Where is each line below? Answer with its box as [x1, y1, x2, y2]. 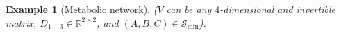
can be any [166, 2, 212, 16]
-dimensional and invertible [219, 2, 335, 16]
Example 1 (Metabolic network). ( [6, 2, 158, 16]
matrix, [6, 15, 37, 30]
